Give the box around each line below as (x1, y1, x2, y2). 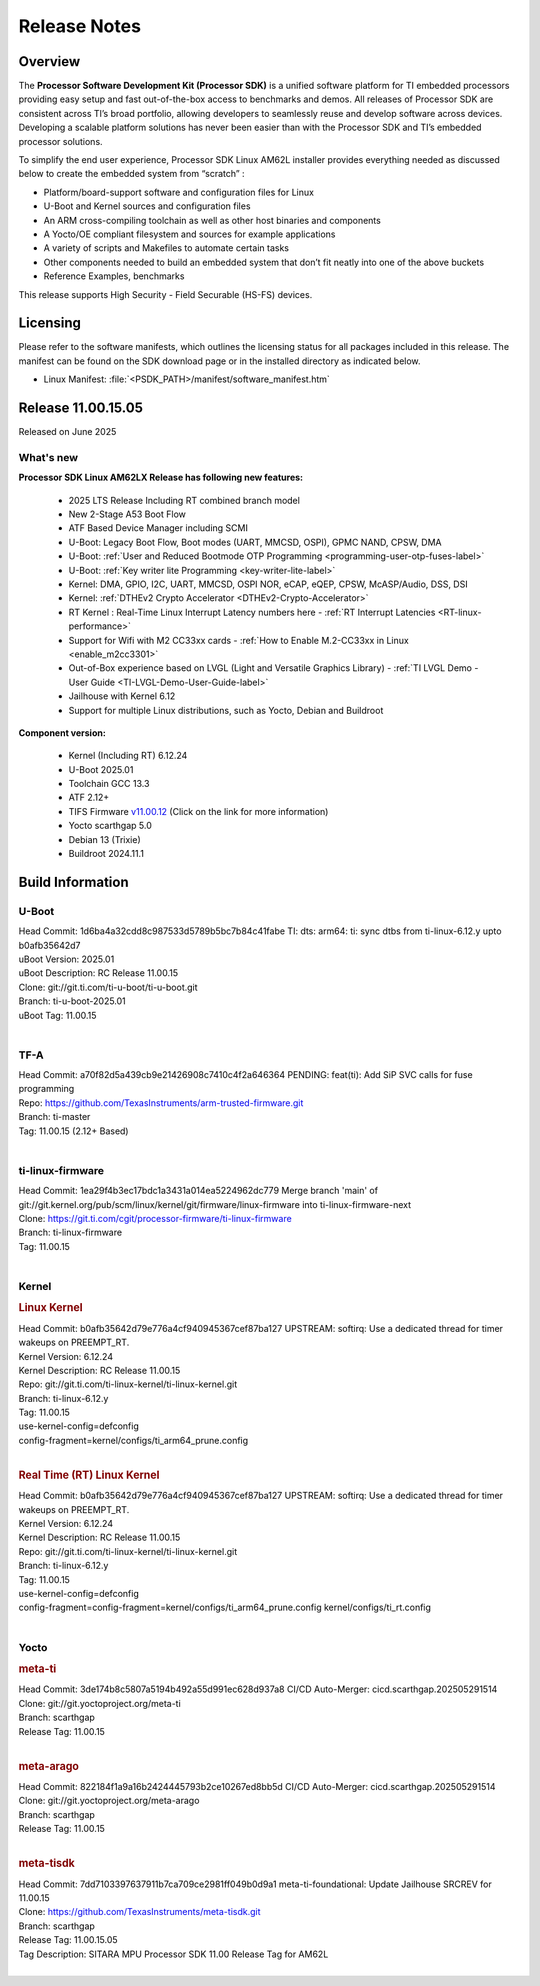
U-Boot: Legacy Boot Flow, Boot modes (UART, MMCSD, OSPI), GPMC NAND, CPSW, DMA (68, 536, 442, 548)
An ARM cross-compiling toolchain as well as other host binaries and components (43, 214, 382, 226)
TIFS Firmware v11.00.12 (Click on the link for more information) (68, 805, 329, 817)
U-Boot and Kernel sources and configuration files (43, 200, 251, 212)
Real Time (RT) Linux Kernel (18, 1468, 160, 1482)
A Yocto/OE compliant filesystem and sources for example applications (43, 228, 336, 240)
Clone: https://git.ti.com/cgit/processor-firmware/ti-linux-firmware (18, 1212, 292, 1224)
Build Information (18, 873, 129, 890)
